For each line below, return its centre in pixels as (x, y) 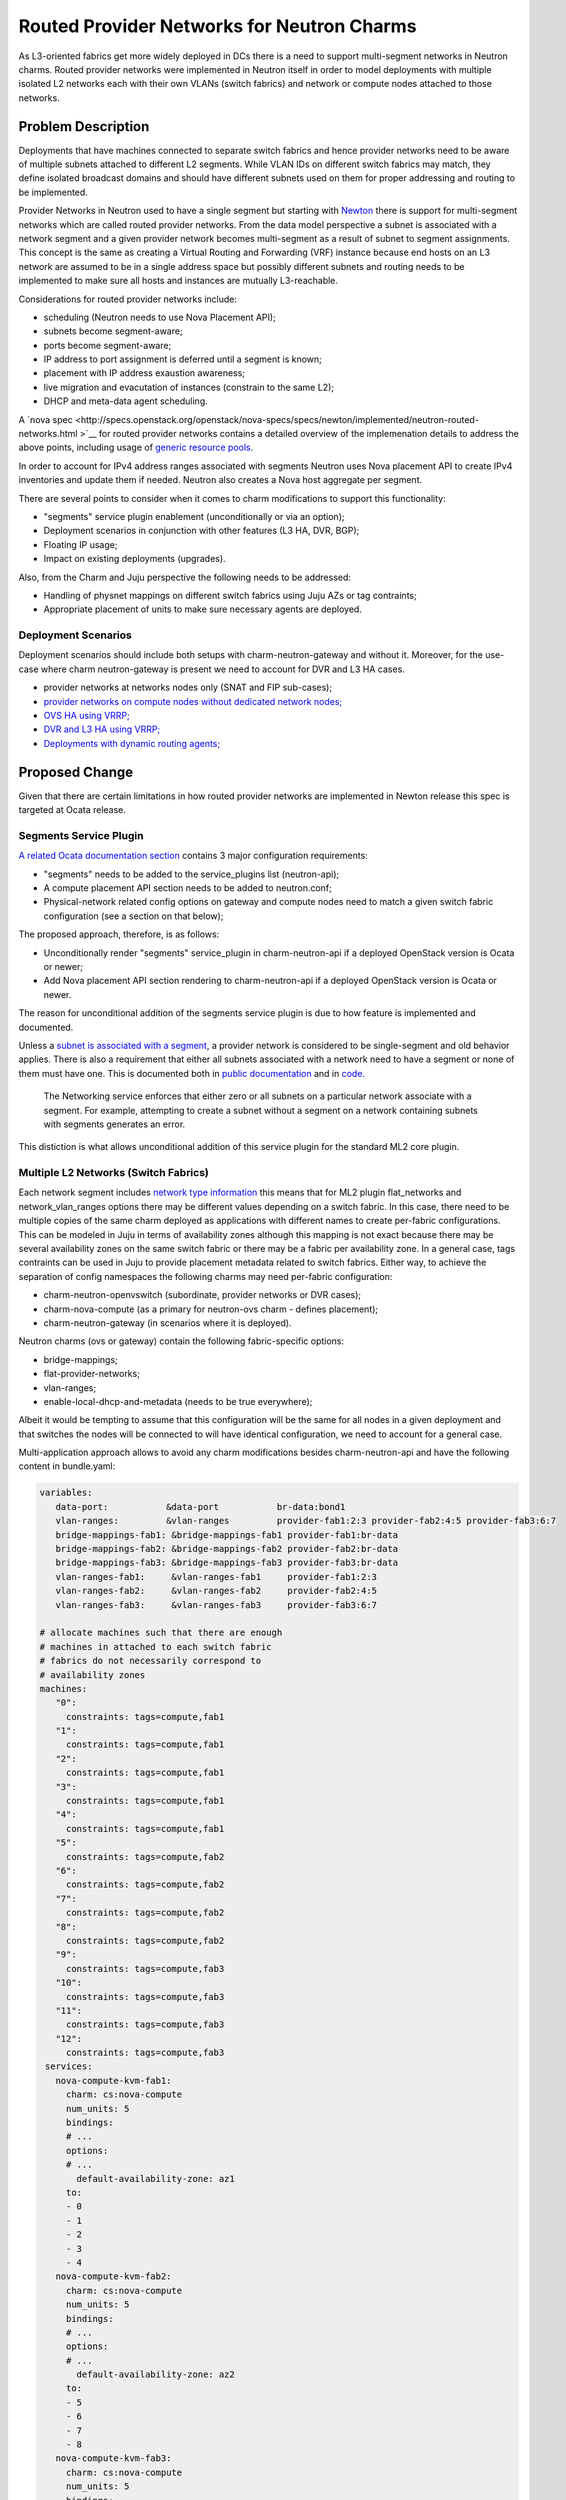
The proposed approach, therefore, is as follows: (119, 934)
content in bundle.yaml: (67, 1466)
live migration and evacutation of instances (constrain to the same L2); (189, 387)
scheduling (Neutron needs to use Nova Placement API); (160, 317)
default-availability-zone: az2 (155, 2374)
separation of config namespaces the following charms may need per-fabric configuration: (205, 1276)
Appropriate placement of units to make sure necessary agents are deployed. (202, 609)
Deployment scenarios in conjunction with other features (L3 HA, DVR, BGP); (201, 531)
